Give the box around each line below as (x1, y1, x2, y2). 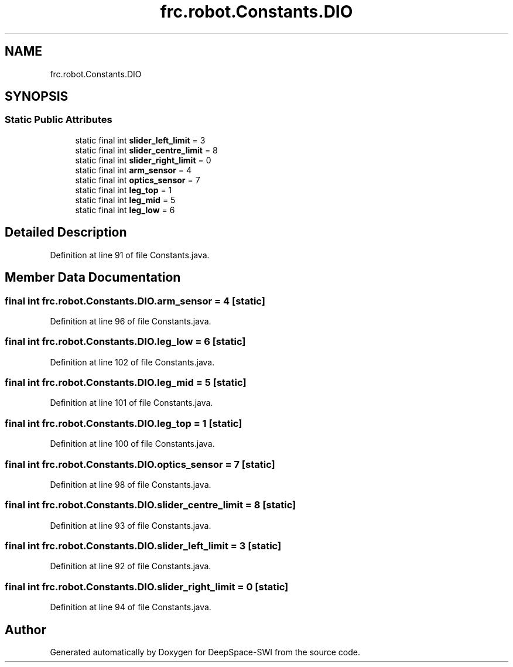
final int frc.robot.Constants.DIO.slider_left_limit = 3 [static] (5, 540, 282, 552)
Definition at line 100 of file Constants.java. (50, 439, 215, 449)
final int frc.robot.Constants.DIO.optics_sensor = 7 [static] (5, 458, 275, 470)
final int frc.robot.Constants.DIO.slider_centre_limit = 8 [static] (5, 499, 296, 511)
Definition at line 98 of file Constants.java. (50, 479, 211, 490)
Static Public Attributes (5, 114, 112, 126)
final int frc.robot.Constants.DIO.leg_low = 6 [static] (5, 336, 246, 348)
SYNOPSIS (5, 89, 69, 104)
